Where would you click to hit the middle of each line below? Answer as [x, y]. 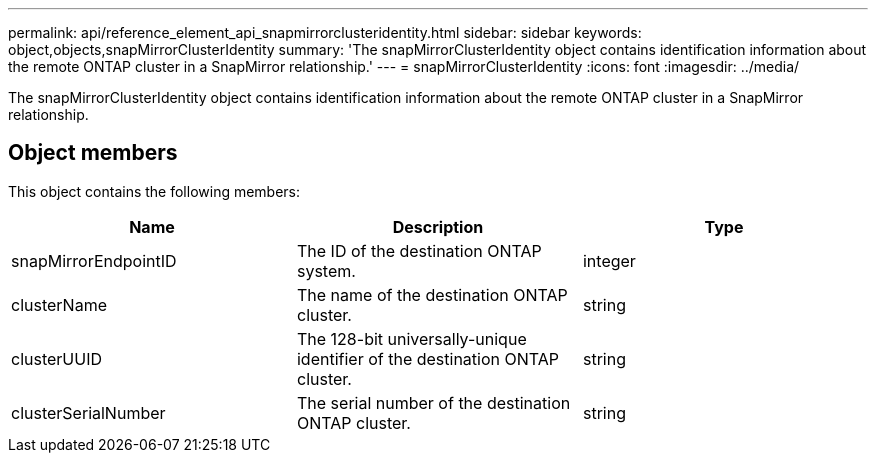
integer [609, 260]
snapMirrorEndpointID [94, 260]
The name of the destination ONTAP [432, 294]
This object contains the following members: [154, 191]
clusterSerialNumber [88, 412]
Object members [93, 153]
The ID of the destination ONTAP [419, 250]
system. [326, 270]
